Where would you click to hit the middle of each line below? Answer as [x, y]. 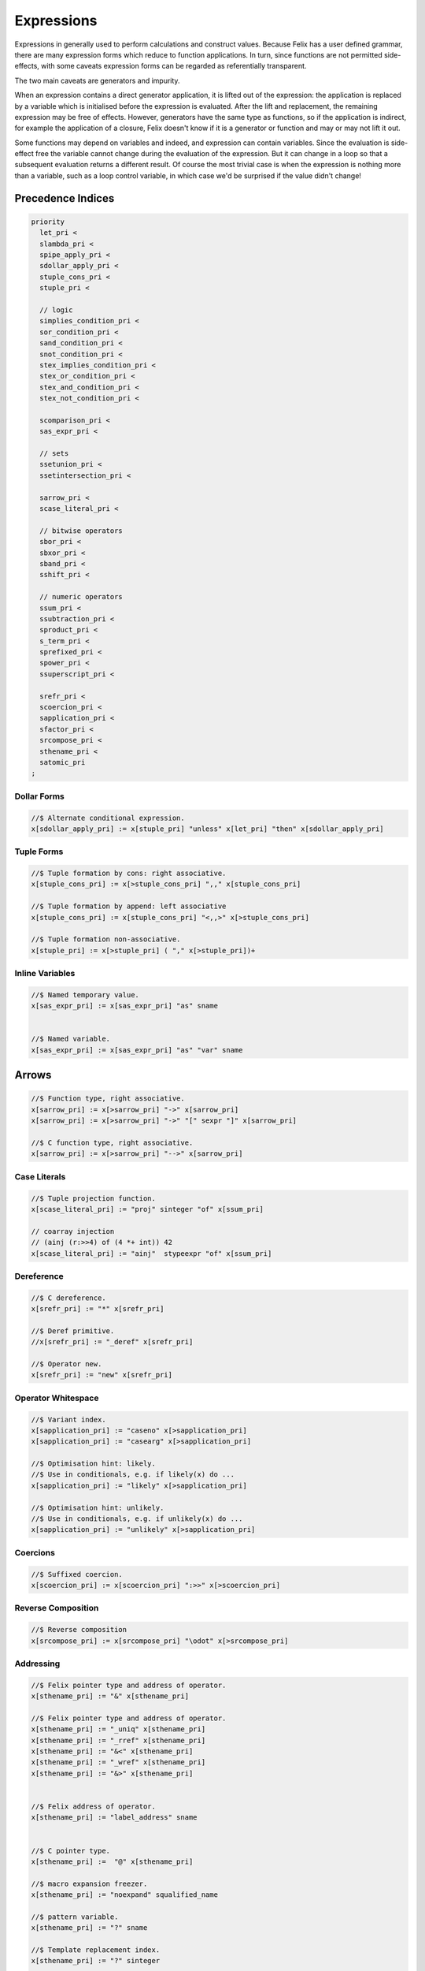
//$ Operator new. [67, 1364]
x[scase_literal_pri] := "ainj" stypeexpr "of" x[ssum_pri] [152, 1253]
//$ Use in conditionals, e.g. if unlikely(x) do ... [137, 1519]
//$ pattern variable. [75, 1917]
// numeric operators [81, 597]
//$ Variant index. [68, 1420]
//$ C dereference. [68, 1298]
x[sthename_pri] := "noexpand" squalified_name [124, 1895]
